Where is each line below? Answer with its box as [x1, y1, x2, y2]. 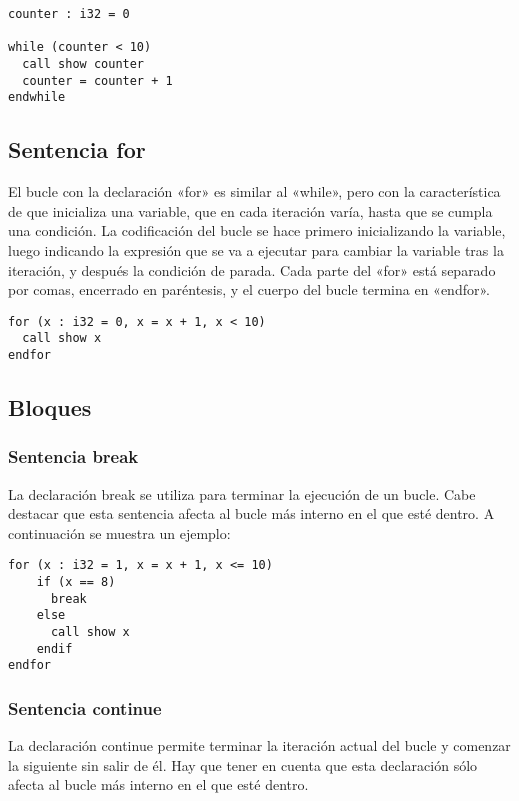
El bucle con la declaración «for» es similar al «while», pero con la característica [8, 181, 501, 202]
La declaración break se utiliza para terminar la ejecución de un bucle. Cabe [8, 483, 476, 504]
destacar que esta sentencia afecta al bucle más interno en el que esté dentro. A [8, 503, 495, 524]
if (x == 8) [36, 575, 116, 590]
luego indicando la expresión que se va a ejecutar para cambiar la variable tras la [8, 239, 504, 260]
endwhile [8, 90, 66, 105]
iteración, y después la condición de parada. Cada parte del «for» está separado [8, 259, 496, 280]
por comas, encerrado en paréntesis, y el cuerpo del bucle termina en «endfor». [8, 279, 490, 300]
